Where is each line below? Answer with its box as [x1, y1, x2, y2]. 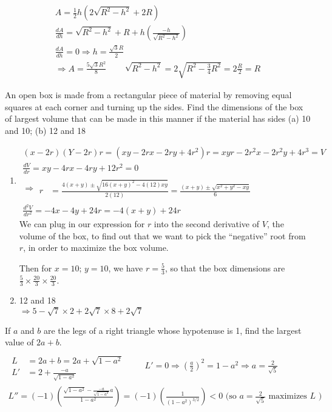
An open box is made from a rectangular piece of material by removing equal [5, 88, 292, 101]
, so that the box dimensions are [164, 261, 285, 274]
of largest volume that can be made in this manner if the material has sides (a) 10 [5, 112, 311, 125]
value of [5, 336, 34, 348]
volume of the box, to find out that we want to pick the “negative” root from [19, 229, 306, 242]
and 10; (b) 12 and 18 [5, 124, 86, 136]
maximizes [268, 392, 307, 401]
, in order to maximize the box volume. [23, 241, 169, 254]
